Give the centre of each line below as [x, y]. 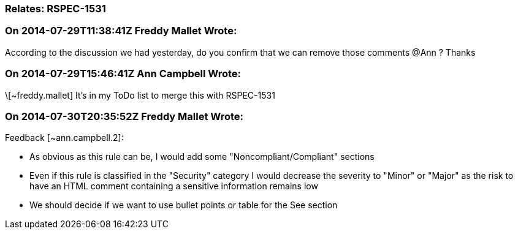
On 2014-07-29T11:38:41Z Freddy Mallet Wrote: [121, 31]
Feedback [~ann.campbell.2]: [64, 138]
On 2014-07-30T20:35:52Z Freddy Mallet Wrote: [124, 116]
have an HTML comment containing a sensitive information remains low [174, 186]
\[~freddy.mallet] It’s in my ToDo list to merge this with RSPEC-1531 [140, 95]
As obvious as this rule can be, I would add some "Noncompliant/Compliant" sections [202, 157]
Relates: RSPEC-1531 [55, 9]
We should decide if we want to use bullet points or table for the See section [184, 205]
